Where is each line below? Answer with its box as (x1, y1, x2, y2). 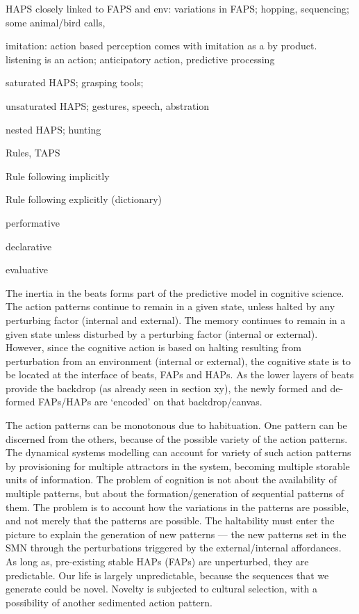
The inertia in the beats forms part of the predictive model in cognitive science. (6, 285, 344, 300)
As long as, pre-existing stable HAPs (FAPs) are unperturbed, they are (6, 554, 309, 568)
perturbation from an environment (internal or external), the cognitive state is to (6, 353, 351, 368)
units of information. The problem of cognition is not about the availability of (6, 472, 337, 487)
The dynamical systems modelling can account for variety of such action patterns (6, 445, 351, 460)
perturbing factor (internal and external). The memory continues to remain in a (6, 312, 346, 327)
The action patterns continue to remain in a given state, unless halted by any (6, 299, 335, 314)
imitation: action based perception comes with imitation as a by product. (6, 38, 317, 53)
